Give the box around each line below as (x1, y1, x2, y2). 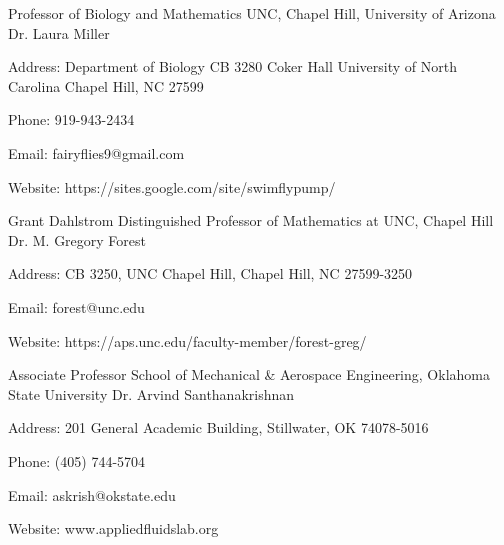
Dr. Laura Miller (8, 22, 110, 43)
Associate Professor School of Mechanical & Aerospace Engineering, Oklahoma (8, 364, 490, 385)
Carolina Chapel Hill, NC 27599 (8, 75, 204, 96)
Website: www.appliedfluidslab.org (8, 518, 219, 539)
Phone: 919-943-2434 (8, 109, 135, 130)
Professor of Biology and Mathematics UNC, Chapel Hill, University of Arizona (8, 3, 496, 23)
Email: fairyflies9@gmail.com (8, 142, 185, 163)
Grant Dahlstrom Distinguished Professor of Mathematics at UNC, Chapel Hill (8, 210, 494, 231)
